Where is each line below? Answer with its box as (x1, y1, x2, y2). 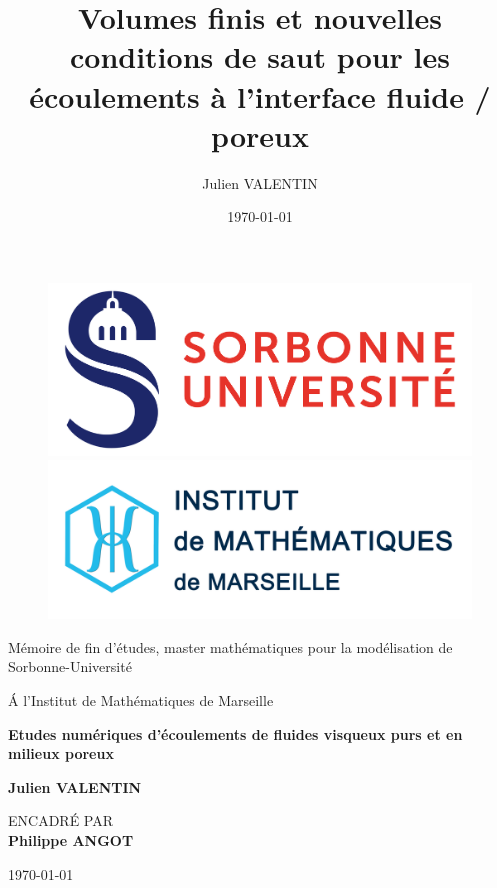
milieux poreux (8, 743, 114, 764)
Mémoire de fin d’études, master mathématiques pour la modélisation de (8, 636, 453, 657)
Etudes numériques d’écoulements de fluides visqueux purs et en (8, 723, 463, 744)
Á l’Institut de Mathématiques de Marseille (8, 690, 274, 711)
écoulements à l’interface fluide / (29, 75, 491, 116)
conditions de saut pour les (69, 36, 451, 77)
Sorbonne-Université (8, 656, 132, 677)
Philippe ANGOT (8, 830, 134, 851)
